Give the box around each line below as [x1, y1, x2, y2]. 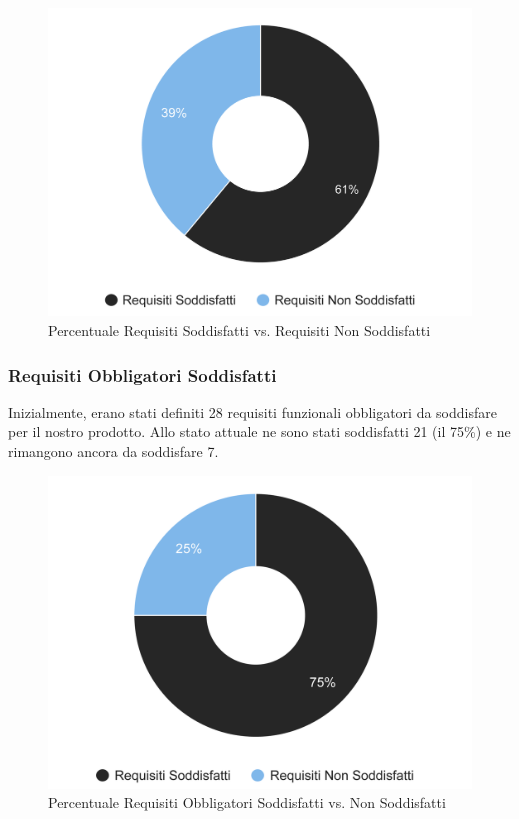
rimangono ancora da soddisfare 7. [8, 441, 219, 462]
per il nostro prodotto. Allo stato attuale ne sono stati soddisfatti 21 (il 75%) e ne [8, 421, 511, 442]
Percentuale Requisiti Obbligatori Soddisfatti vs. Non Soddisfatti [48, 792, 446, 813]
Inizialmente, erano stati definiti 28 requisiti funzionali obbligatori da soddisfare [8, 401, 497, 422]
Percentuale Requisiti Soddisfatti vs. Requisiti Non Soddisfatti [48, 320, 431, 341]
